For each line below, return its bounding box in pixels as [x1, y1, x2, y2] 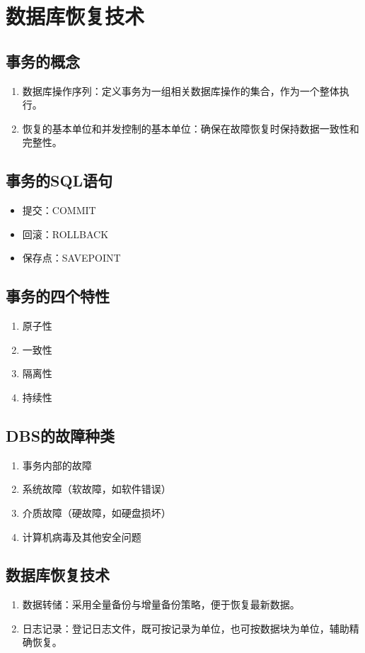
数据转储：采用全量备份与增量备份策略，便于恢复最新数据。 [22, 597, 300, 612]
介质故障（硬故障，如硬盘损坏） [22, 505, 171, 520]
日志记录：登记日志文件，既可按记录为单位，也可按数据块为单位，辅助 [22, 620, 349, 635]
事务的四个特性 [6, 285, 110, 307]
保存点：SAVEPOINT [22, 250, 121, 265]
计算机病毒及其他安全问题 [22, 529, 141, 544]
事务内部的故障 [22, 457, 92, 472]
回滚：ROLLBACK [22, 226, 109, 241]
